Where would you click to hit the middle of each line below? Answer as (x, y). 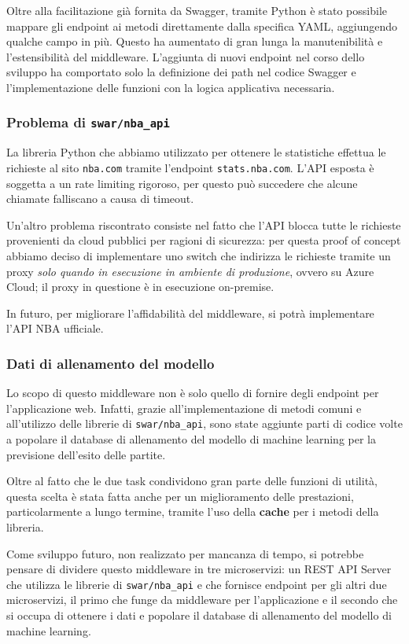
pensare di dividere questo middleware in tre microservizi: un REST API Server (199, 569)
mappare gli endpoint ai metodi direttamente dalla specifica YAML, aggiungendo (202, 26)
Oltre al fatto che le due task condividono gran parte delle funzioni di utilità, (192, 481)
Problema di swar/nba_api (88, 122)
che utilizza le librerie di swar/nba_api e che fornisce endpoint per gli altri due (197, 584)
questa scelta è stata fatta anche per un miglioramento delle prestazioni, (180, 496)
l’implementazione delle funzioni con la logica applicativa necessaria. (171, 87)
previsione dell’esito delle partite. (86, 454)
